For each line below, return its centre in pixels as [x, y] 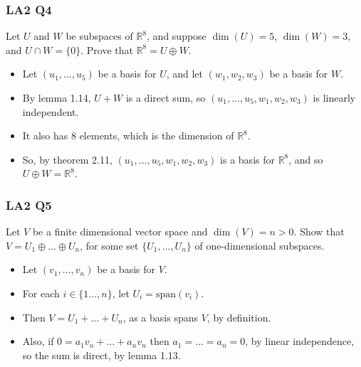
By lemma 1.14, [57, 97]
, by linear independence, [300, 341]
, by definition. [239, 317]
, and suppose [177, 36]
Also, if [38, 341]
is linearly [334, 97]
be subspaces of [99, 36]
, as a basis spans [161, 317]
